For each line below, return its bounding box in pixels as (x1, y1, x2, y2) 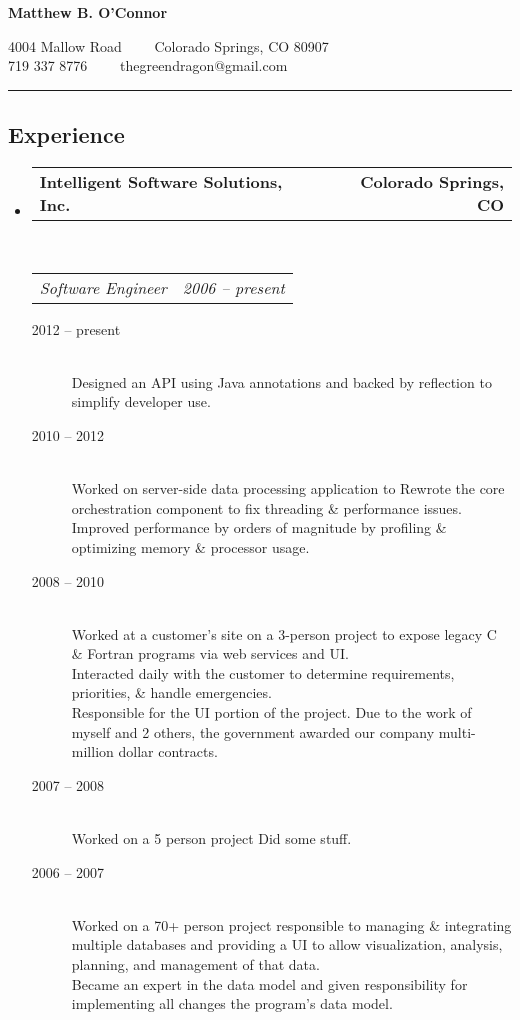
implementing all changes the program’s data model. (71, 993, 393, 1014)
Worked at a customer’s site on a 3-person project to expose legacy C (71, 623, 497, 644)
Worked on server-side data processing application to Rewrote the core (71, 478, 505, 499)
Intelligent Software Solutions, (39, 169, 283, 193)
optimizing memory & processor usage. (71, 536, 310, 557)
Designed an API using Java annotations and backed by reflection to (71, 371, 492, 392)
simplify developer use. (71, 391, 211, 412)
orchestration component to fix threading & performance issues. (71, 497, 462, 518)
